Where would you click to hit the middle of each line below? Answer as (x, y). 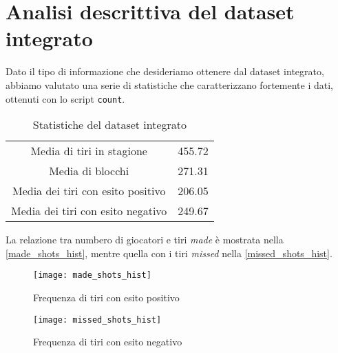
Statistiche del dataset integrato (110, 125)
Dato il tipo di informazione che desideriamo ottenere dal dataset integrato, (165, 71)
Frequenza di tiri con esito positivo (106, 297)
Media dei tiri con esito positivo (89, 191)
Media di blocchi (89, 171)
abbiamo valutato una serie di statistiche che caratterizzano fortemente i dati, (169, 84)
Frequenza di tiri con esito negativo (108, 342)
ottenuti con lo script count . (65, 98)
